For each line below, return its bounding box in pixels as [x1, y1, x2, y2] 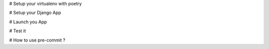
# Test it [9, 28, 26, 34]
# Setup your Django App [9, 10, 62, 16]
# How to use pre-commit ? [9, 37, 66, 43]
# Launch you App [9, 19, 47, 25]
